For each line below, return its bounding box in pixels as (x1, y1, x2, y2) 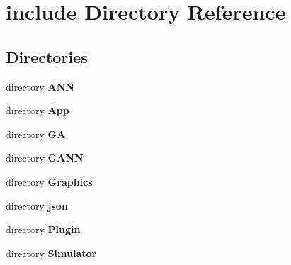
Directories (6, 45, 88, 67)
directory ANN (6, 79, 74, 94)
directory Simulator (6, 245, 97, 260)
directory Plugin (6, 222, 81, 237)
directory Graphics (6, 174, 93, 188)
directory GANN (6, 150, 84, 165)
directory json (6, 198, 68, 213)
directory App (6, 103, 69, 118)
